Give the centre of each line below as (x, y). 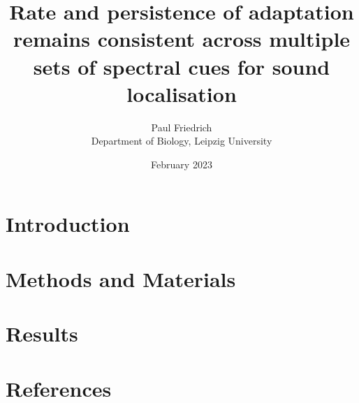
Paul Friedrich (182, 127)
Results (42, 334)
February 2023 (182, 164)
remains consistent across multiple (182, 39)
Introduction (68, 224)
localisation (182, 93)
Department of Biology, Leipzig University (182, 141)
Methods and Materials (121, 278)
